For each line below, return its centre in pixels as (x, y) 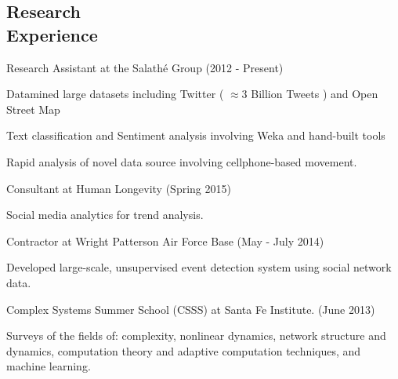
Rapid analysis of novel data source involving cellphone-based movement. (182, 161)
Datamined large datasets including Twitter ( (115, 94)
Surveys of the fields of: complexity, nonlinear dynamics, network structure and (196, 335)
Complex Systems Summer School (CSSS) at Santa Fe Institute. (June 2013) (191, 309)
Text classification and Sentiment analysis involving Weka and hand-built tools (196, 135)
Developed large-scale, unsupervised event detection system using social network (199, 267)
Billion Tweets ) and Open (315, 94)
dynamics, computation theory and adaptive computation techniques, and (184, 350)
